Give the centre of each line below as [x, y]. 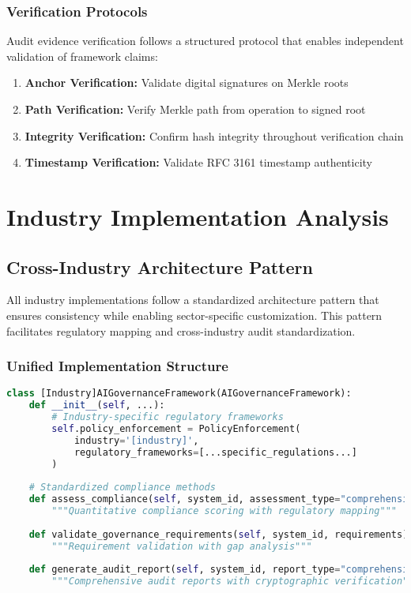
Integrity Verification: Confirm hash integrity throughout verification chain [214, 135]
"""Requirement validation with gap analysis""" [182, 546]
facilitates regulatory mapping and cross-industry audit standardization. [181, 330]
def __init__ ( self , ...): [97, 405]
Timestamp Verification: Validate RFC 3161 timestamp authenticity [199, 162]
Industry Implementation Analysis [198, 216]
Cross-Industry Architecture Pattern [160, 266]
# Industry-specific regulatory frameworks [168, 417]
